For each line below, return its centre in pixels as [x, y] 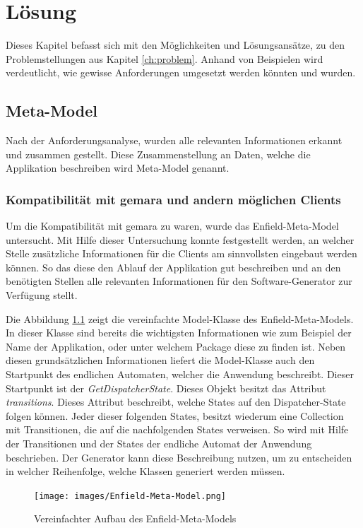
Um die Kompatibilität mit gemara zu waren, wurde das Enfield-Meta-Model [172, 226]
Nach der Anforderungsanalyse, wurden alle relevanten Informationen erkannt [174, 140]
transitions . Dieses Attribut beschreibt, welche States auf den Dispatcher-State [176, 402]
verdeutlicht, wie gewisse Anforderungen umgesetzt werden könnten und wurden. [181, 72]
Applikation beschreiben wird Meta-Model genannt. [118, 168]
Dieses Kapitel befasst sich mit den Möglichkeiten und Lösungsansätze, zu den [175, 45]
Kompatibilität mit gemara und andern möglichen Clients [173, 199]
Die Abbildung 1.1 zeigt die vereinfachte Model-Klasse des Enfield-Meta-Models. [180, 318]
